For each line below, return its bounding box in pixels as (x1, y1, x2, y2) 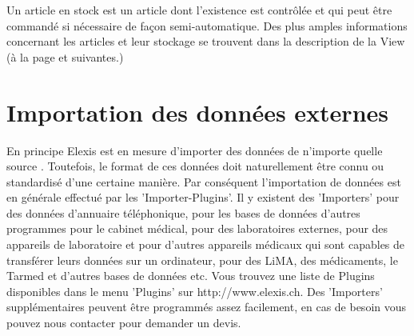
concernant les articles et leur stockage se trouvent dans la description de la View (6, 33, 405, 50)
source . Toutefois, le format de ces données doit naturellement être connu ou (6, 158, 384, 174)
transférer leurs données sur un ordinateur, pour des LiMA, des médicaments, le (6, 251, 398, 268)
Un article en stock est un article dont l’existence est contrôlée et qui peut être (6, 2, 392, 18)
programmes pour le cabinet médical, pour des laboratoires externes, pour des (6, 220, 388, 237)
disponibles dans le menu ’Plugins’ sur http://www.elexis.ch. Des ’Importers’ (6, 282, 383, 299)
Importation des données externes (6, 95, 388, 128)
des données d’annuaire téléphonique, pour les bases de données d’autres (6, 204, 360, 221)
